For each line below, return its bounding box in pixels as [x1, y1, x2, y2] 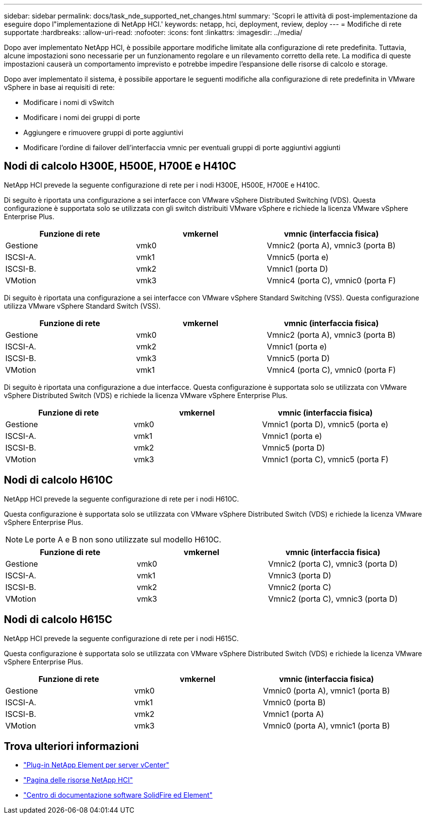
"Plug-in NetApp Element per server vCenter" [23, 761, 169, 769]
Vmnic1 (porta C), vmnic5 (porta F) [262, 454, 389, 464]
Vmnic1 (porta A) [263, 709, 324, 719]
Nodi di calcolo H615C [4, 613, 112, 626]
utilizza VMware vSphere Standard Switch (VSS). [4, 301, 161, 310]
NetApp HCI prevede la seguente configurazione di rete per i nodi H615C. [4, 634, 239, 643]
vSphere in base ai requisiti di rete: [4, 83, 115, 91]
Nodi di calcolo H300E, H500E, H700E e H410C [4, 160, 236, 173]
